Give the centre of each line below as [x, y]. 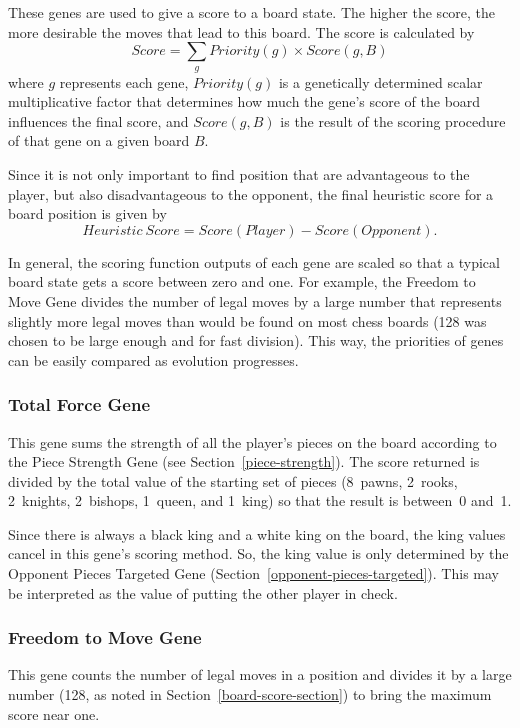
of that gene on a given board [99, 140]
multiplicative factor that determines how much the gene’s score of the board [244, 101]
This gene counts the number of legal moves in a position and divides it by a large [260, 674]
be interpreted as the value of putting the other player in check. [203, 592]
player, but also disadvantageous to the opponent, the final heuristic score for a [251, 193]
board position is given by [87, 213]
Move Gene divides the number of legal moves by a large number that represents [255, 300]
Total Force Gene [79, 404]
